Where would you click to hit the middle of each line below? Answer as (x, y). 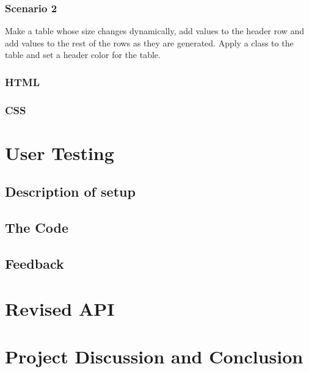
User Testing (60, 152)
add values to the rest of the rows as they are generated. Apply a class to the (149, 42)
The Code (37, 228)
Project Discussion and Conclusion (154, 356)
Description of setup (70, 191)
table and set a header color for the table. (83, 55)
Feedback (35, 264)
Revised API (60, 308)
